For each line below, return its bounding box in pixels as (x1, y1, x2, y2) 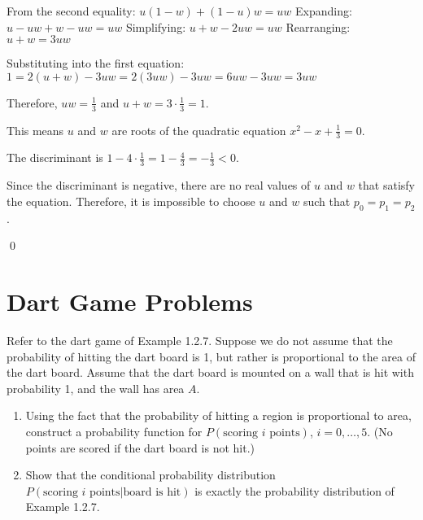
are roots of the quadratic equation (111, 121, 286, 138)
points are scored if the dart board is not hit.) (25, 439, 255, 456)
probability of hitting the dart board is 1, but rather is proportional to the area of (7, 347, 416, 365)
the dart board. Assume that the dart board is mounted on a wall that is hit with (7, 364, 414, 381)
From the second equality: (7, 2, 136, 19)
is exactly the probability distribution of (194, 482, 395, 499)
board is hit (123, 486, 181, 498)
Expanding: (295, 2, 352, 19)
